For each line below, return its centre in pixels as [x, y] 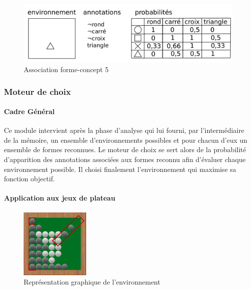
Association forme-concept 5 [66, 69]
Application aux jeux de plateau [60, 198]
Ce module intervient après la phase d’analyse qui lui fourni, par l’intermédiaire [124, 130]
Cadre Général [30, 111]
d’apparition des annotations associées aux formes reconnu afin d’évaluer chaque [125, 159]
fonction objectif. [30, 179]
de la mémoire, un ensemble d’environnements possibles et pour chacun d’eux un [126, 140]
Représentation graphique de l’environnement [92, 282]
